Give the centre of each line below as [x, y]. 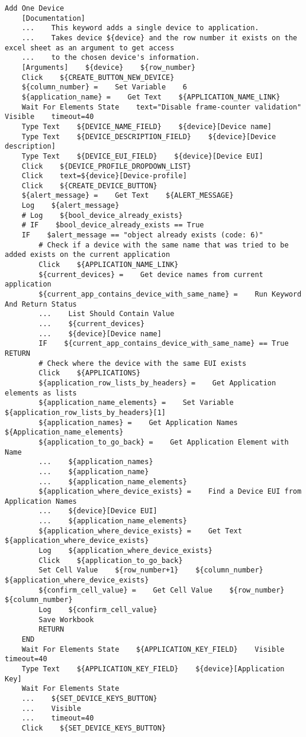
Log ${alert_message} [70, 206]
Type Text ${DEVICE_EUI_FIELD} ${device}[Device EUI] [142, 156]
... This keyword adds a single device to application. [140, 28]
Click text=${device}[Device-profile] [104, 176]
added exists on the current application [88, 255]
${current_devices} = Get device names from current [151, 274]
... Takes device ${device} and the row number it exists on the [159, 38]
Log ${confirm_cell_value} [98, 610]
